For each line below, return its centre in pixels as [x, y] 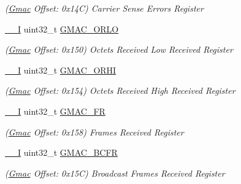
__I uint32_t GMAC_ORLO [62, 29]
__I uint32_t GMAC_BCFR [61, 152]
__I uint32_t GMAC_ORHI [61, 70]
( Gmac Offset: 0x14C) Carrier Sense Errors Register [104, 8]
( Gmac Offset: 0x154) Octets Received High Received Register [120, 90]
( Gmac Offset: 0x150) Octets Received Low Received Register [119, 49]
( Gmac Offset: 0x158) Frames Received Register [94, 132]
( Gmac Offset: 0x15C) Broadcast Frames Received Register [115, 173]
